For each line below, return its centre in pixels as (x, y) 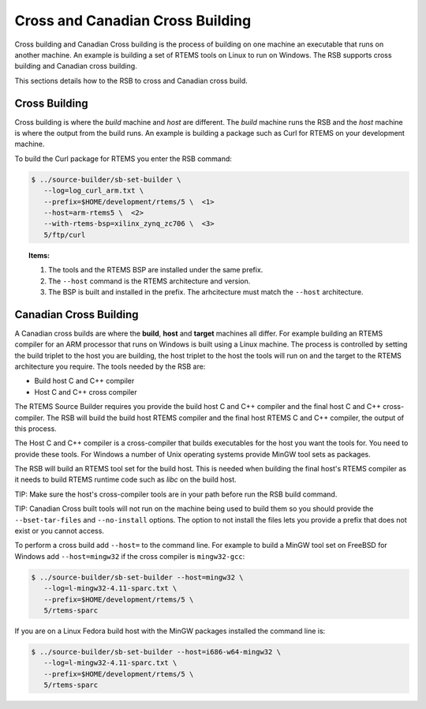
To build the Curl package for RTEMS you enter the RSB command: (123, 159)
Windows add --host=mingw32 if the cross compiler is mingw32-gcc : (130, 556)
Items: (39, 255)
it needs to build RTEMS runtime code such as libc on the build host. (125, 480)
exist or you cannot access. (59, 531)
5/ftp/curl (65, 234)
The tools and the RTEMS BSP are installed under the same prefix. (156, 270)
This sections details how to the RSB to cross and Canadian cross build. (131, 81)
